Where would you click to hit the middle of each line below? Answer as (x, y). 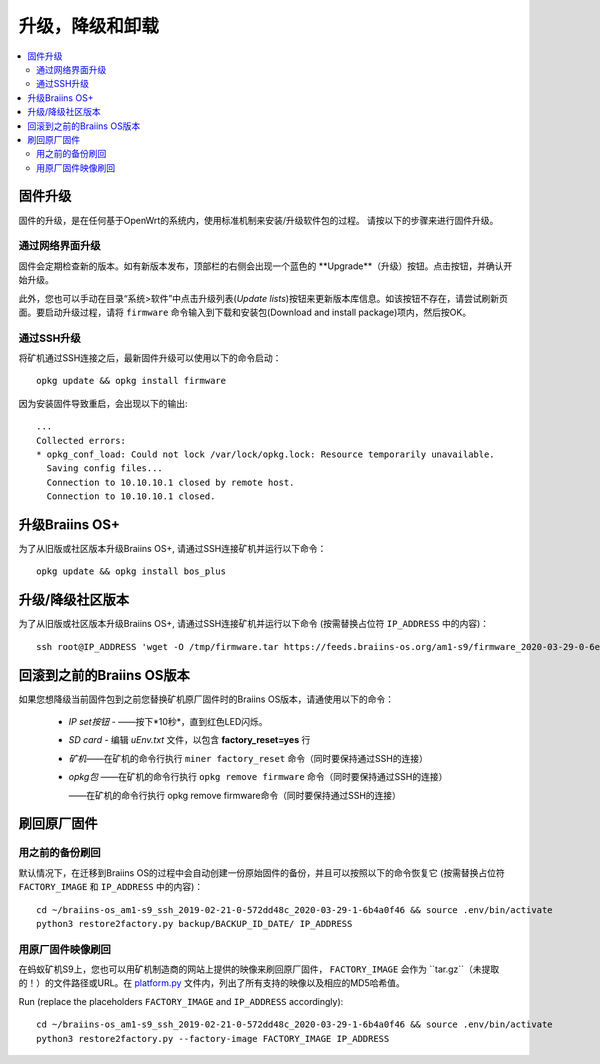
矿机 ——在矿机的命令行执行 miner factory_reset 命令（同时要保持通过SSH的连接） (248, 758)
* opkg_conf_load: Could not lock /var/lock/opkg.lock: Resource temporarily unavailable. (265, 454)
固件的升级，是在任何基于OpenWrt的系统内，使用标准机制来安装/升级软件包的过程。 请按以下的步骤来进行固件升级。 (258, 220)
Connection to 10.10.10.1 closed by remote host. (170, 482)
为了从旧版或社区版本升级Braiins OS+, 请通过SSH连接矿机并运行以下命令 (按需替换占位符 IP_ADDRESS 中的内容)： (254, 624)
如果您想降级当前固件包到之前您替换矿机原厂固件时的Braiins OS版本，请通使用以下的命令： (206, 699)
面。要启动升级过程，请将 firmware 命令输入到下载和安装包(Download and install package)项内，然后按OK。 (245, 312)
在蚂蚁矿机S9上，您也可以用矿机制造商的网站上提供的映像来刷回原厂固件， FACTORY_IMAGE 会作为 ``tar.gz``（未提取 (259, 969)
